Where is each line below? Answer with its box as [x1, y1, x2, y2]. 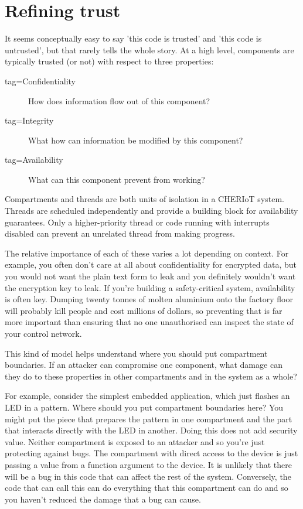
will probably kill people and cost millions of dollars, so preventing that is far [5, 304, 282, 316]
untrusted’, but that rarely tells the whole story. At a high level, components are [5, 43, 294, 56]
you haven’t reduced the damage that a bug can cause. [5, 493, 201, 505]
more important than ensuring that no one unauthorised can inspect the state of [5, 316, 294, 328]
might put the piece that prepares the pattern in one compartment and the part [5, 412, 292, 425]
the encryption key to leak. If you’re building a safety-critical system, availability [5, 281, 295, 293]
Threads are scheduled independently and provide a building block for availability [5, 204, 298, 217]
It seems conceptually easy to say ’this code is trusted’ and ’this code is [5, 32, 262, 45]
